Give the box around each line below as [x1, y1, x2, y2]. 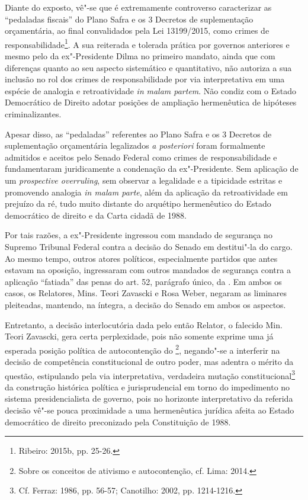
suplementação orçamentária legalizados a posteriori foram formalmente [5, 139, 265, 152]
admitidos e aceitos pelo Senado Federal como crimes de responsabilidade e [5, 150, 277, 163]
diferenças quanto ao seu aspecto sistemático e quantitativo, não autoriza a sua [5, 61, 292, 73]
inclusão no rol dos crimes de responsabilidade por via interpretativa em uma [5, 73, 285, 85]
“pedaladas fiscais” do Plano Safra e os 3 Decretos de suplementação [5, 12, 254, 25]
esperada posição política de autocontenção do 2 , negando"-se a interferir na [5, 342, 280, 356]
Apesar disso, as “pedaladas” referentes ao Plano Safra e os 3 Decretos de [5, 127, 272, 140]
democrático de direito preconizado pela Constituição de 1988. [5, 415, 231, 428]
